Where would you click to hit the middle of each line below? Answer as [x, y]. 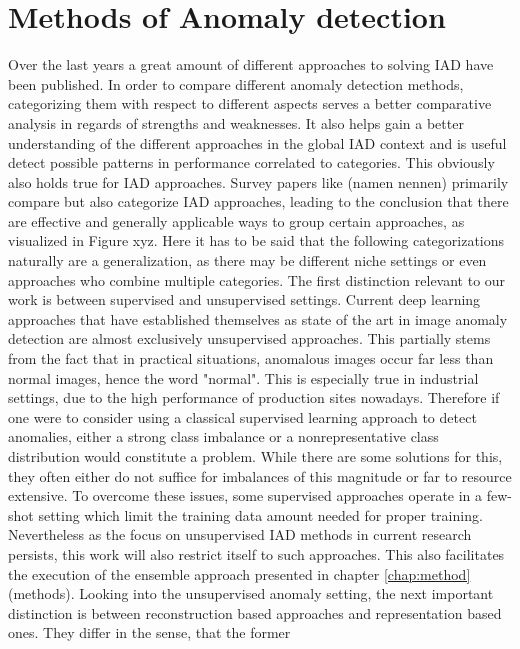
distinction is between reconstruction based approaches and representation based [255, 612]
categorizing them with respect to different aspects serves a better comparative [250, 103]
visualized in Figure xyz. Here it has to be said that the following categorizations [256, 240]
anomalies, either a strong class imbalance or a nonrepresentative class [223, 436]
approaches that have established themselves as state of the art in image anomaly [258, 318]
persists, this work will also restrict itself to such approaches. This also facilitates [256, 553]
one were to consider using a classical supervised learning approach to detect [242, 416]
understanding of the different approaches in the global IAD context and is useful [257, 142]
